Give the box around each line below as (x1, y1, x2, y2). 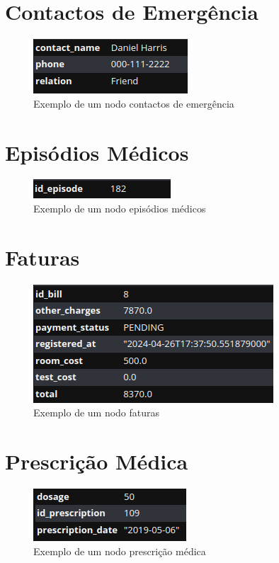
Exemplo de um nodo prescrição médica (33, 543, 206, 558)
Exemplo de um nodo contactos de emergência (33, 96, 234, 110)
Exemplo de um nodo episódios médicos (33, 201, 206, 216)
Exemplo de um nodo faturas (33, 405, 160, 420)
